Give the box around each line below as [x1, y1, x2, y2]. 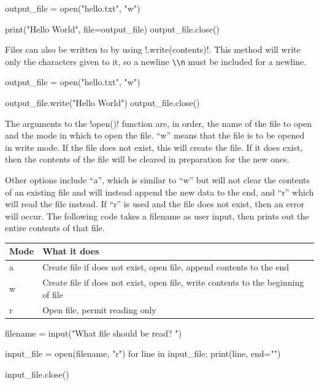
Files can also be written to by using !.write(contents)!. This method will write [5, 43, 301, 56]
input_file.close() [5, 367, 69, 380]
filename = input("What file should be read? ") [5, 326, 182, 339]
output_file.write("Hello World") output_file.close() [5, 96, 200, 109]
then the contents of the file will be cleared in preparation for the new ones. [5, 153, 290, 166]
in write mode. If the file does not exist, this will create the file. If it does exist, [5, 140, 303, 153]
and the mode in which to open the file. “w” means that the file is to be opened [5, 129, 305, 142]
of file [42, 288, 63, 300]
